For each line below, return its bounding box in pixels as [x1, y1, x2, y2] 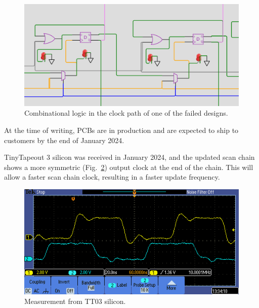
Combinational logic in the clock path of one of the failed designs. [24, 108, 228, 118]
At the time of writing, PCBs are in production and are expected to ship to [4, 125, 239, 135]
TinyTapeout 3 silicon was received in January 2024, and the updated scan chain [4, 152, 255, 162]
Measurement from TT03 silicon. [24, 296, 126, 306]
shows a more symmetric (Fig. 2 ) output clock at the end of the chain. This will [4, 161, 253, 172]
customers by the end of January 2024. [4, 134, 124, 145]
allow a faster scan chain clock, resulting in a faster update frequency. [4, 172, 220, 182]
